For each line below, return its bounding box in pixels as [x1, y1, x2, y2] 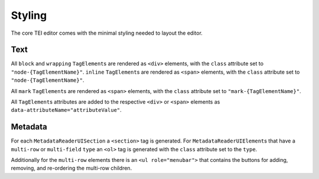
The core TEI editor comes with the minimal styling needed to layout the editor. [11, 29, 203, 37]
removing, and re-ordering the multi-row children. [11, 165, 132, 172]
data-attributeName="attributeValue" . [11, 107, 122, 114]
